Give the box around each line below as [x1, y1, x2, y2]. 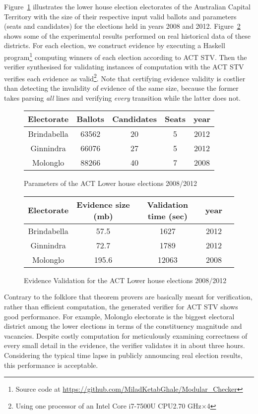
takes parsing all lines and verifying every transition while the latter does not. [4, 92, 241, 103]
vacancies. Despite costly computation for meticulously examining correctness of [4, 330, 248, 341]
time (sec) [147, 210, 188, 222]
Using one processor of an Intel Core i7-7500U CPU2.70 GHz [15, 400, 201, 411]
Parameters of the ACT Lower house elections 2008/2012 [24, 178, 197, 188]
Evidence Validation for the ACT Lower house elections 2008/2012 [24, 275, 227, 285]
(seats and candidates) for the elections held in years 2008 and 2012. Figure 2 [4, 21, 241, 31]
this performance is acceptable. [4, 359, 98, 370]
